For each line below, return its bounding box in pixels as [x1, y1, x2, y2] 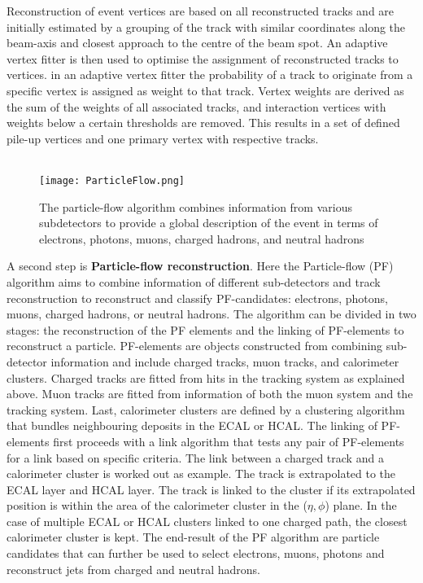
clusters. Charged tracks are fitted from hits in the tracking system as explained [7, 369, 405, 386]
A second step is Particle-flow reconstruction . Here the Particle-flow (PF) [7, 257, 394, 274]
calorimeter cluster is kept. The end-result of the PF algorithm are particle [7, 528, 380, 546]
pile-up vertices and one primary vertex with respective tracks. [7, 129, 319, 147]
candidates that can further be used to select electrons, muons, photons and [7, 545, 385, 562]
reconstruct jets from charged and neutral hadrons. [7, 560, 260, 577]
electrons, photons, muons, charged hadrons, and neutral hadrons [39, 230, 364, 247]
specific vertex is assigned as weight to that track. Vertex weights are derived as [7, 81, 404, 99]
